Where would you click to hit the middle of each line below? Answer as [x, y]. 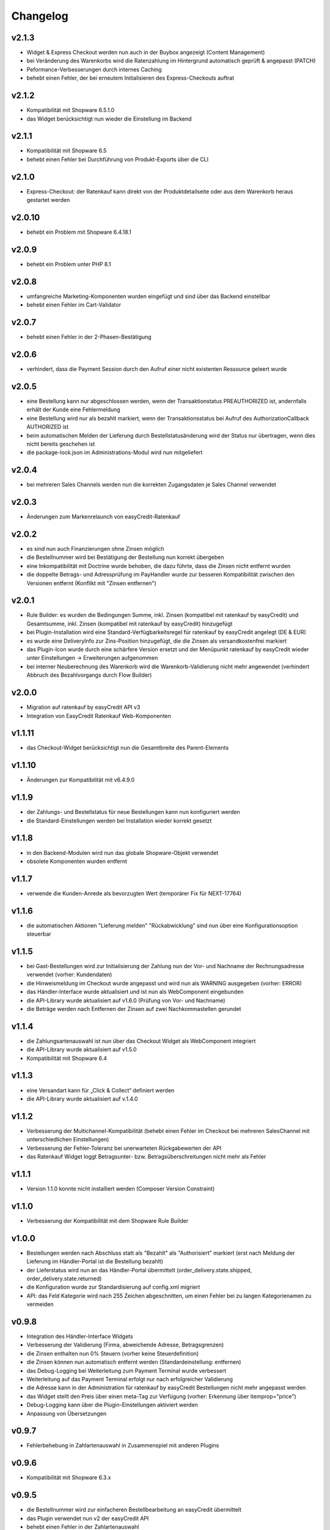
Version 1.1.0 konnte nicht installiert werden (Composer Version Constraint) [121, 1189]
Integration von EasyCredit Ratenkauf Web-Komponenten [99, 715]
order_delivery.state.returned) [64, 1278]
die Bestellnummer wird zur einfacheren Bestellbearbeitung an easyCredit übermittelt [134, 1510]
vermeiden [40, 1304]
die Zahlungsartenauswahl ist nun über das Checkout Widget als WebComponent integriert [141, 1041]
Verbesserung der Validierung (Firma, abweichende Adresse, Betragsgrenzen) [125, 1345]
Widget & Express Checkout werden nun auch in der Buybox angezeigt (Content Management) [146, 53]
